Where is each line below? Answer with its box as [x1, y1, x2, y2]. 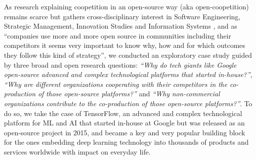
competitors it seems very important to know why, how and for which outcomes [4, 40, 246, 50]
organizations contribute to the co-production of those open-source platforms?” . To [4, 98, 253, 108]
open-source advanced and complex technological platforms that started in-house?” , [4, 69, 253, 80]
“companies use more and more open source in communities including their [4, 30, 231, 40]
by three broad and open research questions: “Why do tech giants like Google [4, 59, 237, 70]
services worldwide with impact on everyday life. [4, 146, 151, 157]
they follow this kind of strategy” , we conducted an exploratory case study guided [4, 49, 252, 60]
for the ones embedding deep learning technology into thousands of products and [4, 137, 249, 147]
